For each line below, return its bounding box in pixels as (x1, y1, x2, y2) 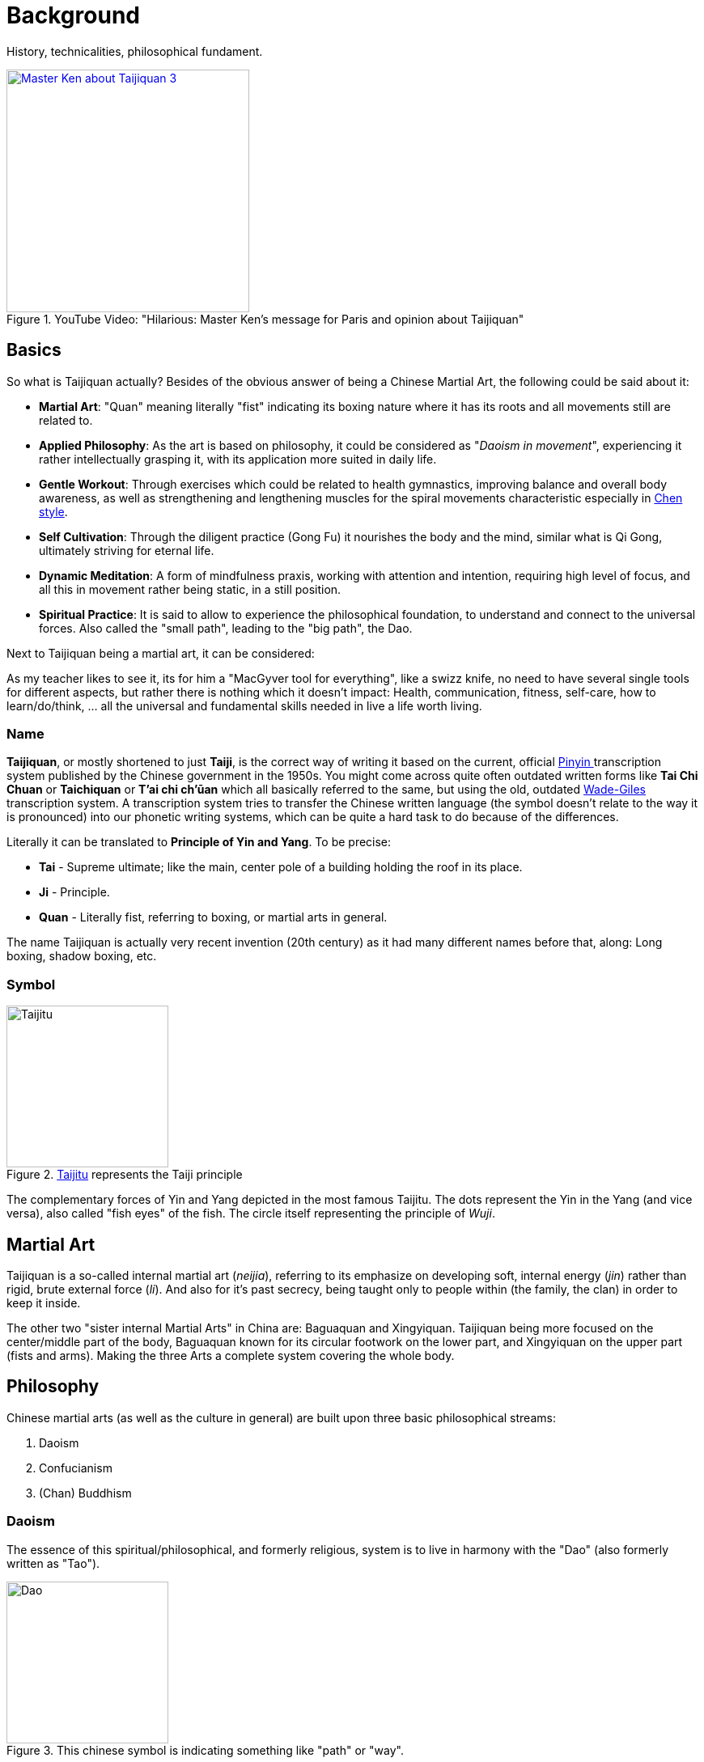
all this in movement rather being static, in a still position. (39, 582, 341, 596)
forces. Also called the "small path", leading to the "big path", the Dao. (39, 621, 413, 635)
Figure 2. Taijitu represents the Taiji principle (6, 1167, 243, 1182)
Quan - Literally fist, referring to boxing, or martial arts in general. (39, 910, 388, 925)
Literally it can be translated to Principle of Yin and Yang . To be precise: (6, 835, 392, 849)
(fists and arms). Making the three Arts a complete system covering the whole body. (6, 1348, 455, 1362)
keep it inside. (6, 1295, 81, 1310)
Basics (6, 340, 61, 361)
